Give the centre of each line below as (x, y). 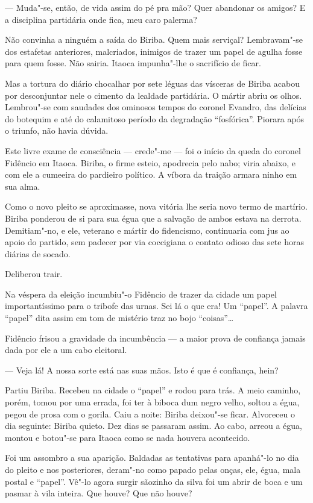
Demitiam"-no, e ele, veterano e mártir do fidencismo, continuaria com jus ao (147, 230)
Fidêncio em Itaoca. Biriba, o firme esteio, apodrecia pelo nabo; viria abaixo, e (150, 162)
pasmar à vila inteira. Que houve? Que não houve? (99, 493)
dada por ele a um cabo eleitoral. (66, 350)
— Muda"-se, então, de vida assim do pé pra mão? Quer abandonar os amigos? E (155, 7)
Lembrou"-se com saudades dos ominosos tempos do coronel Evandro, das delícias (156, 107)
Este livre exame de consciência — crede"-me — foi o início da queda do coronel (153, 150)
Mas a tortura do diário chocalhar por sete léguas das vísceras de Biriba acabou (152, 83)
